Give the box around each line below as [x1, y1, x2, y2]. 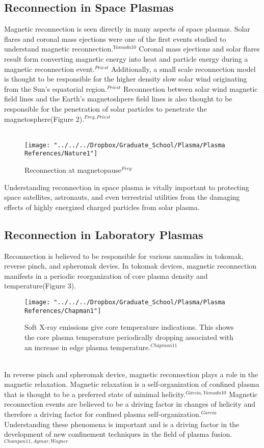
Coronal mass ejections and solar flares [139, 43, 260, 54]
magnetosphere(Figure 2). [4, 113, 85, 124]
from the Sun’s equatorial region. [4, 83, 107, 94]
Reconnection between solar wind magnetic [123, 83, 258, 94]
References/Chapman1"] [24, 307, 101, 314]
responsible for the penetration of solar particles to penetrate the [4, 103, 207, 114]
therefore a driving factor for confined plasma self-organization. [4, 409, 201, 419]
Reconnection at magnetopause [24, 165, 122, 175]
